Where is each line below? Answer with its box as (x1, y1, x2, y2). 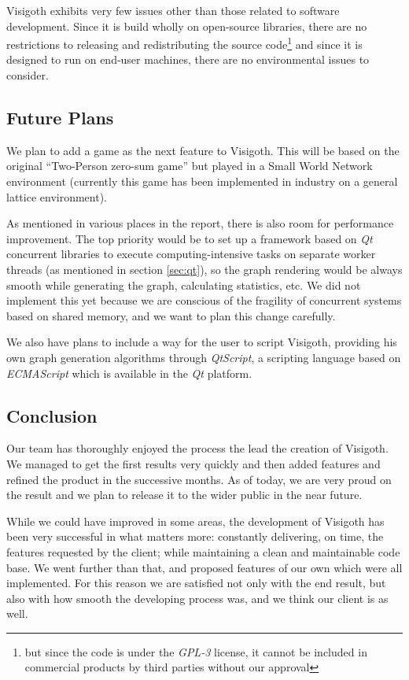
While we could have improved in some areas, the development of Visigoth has (6, 512, 385, 529)
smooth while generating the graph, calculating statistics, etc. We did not (6, 276, 361, 293)
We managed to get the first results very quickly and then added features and (6, 455, 381, 471)
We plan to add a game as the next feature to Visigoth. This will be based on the (6, 142, 400, 158)
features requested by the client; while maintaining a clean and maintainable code (6, 543, 400, 560)
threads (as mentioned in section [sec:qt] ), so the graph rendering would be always (6, 261, 403, 277)
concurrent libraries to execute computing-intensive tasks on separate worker (6, 246, 376, 262)
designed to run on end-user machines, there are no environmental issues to (6, 51, 370, 68)
